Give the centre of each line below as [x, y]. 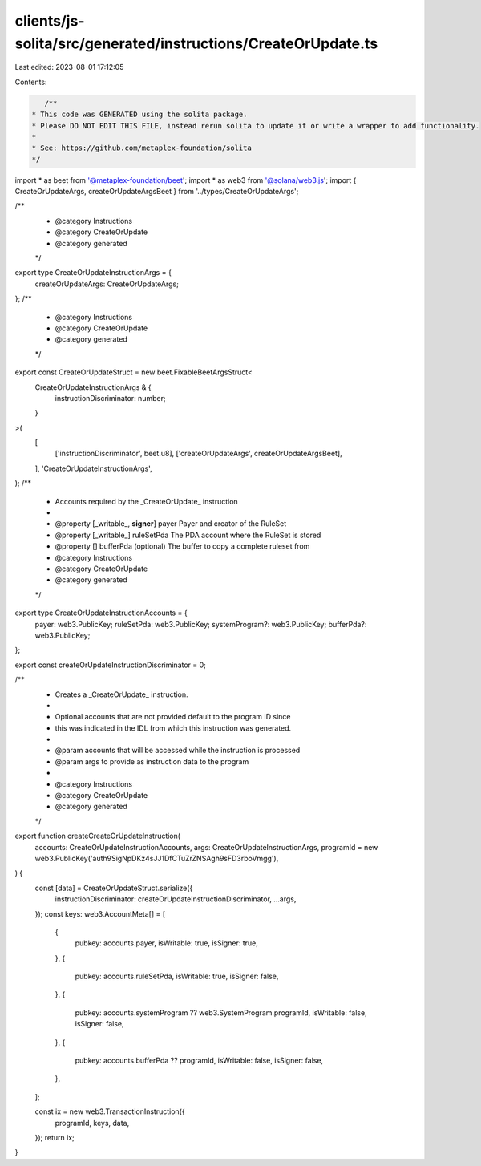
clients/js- [50, 21]
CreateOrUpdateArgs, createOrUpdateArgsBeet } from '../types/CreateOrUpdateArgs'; [157, 192]
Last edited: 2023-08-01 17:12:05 [69, 67]
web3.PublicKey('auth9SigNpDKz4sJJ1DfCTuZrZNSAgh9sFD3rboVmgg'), [157, 858]
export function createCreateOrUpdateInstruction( [97, 836]
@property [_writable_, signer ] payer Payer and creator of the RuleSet [171, 524]
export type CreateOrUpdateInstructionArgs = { [93, 273]
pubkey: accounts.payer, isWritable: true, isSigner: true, [166, 943]
